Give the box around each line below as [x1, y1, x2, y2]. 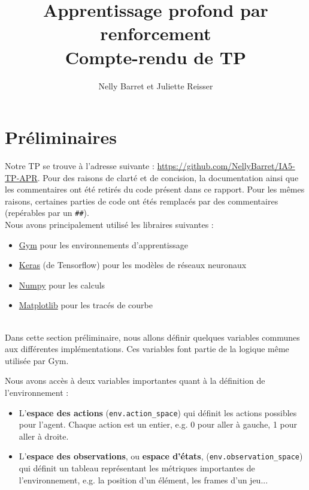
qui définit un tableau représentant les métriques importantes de [19, 462, 255, 474]
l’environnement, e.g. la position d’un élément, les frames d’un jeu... [19, 473, 268, 486]
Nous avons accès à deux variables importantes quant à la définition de [5, 374, 265, 387]
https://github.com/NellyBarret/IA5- [157, 160, 295, 172]
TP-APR [5, 171, 38, 184]
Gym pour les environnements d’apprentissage [19, 238, 188, 251]
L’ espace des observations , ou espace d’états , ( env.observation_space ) [19, 450, 303, 462]
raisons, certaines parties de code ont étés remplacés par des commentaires [5, 194, 278, 207]
